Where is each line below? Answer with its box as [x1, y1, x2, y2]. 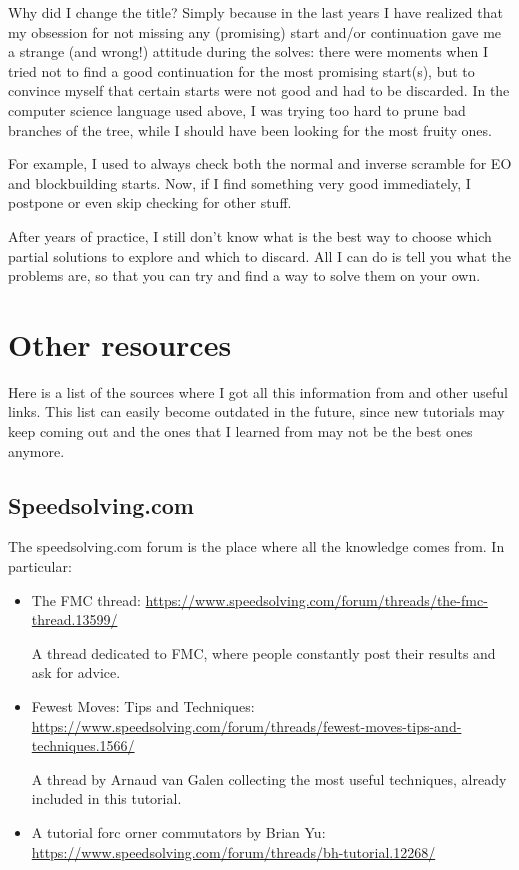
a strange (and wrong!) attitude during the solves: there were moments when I [8, 41, 488, 62]
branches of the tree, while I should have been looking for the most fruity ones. [8, 119, 492, 140]
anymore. [8, 440, 65, 461]
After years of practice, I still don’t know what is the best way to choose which [8, 225, 492, 246]
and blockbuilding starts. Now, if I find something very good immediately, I [8, 172, 471, 193]
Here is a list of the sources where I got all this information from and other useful [8, 381, 509, 402]
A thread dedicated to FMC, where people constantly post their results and [31, 642, 496, 663]
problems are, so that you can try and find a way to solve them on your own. [8, 265, 481, 286]
